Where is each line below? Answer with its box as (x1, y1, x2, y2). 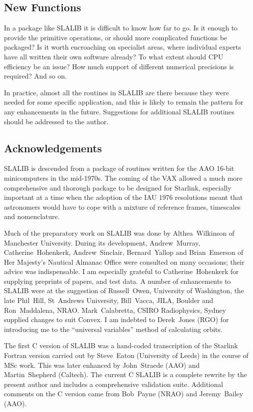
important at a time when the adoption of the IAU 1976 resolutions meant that (4, 192, 243, 202)
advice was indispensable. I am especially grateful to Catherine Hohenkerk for (4, 266, 239, 276)
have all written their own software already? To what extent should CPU (4, 51, 224, 61)
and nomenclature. (4, 211, 60, 221)
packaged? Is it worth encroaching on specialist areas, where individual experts (4, 42, 241, 52)
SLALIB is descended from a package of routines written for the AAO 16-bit (4, 163, 234, 173)
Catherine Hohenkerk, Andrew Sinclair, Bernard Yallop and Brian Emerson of (4, 247, 243, 257)
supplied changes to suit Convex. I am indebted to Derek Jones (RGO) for (4, 314, 229, 325)
